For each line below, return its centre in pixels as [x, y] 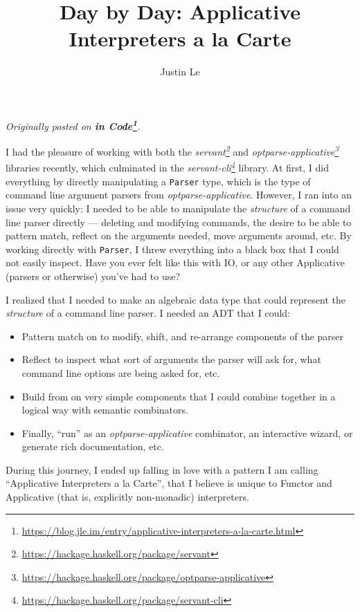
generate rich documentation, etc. [93, 446]
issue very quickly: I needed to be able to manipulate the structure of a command [178, 208]
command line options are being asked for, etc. [121, 372]
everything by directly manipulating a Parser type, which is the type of [158, 181]
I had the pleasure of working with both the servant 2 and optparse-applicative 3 [172, 150]
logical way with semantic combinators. [105, 410]
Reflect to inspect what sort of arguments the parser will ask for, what [171, 359]
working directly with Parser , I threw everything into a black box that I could [172, 249]
